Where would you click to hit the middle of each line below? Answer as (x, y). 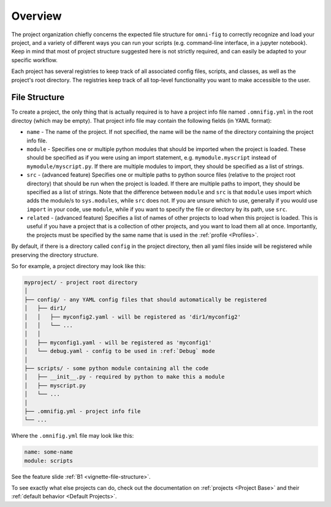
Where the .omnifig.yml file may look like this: (73, 436)
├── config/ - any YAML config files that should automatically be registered (145, 300)
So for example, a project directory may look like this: (79, 266)
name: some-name (49, 452)
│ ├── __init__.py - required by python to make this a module (124, 377)
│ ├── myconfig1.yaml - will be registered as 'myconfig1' (118, 343)
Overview (36, 16)
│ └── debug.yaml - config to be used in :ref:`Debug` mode (120, 351)
